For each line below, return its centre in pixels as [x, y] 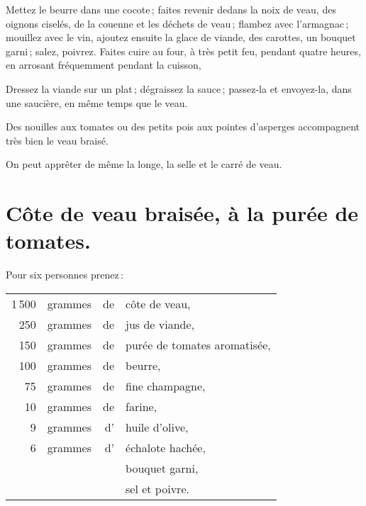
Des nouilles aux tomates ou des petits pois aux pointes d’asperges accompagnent [183, 126]
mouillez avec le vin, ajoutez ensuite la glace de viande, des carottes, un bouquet [181, 37]
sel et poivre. [157, 488]
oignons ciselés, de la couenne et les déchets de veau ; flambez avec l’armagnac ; [177, 23]
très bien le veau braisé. [57, 140]
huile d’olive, [157, 427]
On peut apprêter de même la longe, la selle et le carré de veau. [144, 164]
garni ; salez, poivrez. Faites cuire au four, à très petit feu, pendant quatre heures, [183, 51]
